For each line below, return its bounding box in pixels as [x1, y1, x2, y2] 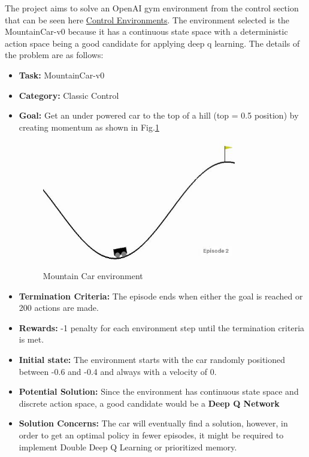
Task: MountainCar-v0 [19, 68, 105, 81]
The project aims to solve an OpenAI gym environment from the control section [5, 2, 299, 14]
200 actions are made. [19, 301, 99, 314]
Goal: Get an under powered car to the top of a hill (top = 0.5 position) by [19, 109, 299, 122]
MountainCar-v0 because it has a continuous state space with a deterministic [5, 25, 288, 38]
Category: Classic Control [19, 89, 119, 101]
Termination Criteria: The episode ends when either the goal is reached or [19, 289, 303, 302]
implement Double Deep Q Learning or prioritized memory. [19, 440, 237, 453]
